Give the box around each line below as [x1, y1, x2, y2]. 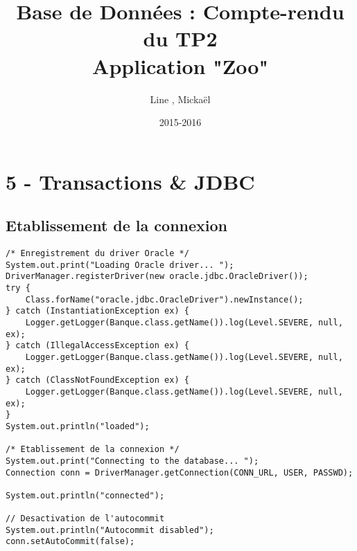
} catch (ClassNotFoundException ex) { [6, 375, 189, 386]
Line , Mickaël [150, 91, 211, 106]
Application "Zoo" [92, 51, 268, 80]
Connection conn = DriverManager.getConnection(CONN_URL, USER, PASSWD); [6, 467, 354, 478]
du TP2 [143, 24, 218, 53]
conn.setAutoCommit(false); [6, 536, 135, 547]
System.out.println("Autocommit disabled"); [6, 525, 214, 535]
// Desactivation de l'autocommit [6, 514, 165, 524]
